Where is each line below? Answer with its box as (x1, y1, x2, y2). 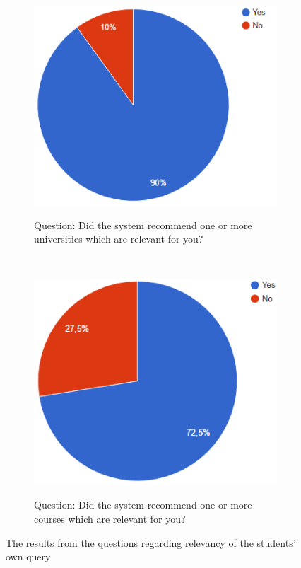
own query (6, 549, 51, 564)
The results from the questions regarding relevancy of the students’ (6, 535, 296, 550)
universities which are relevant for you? (34, 231, 203, 246)
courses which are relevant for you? (34, 511, 186, 526)
